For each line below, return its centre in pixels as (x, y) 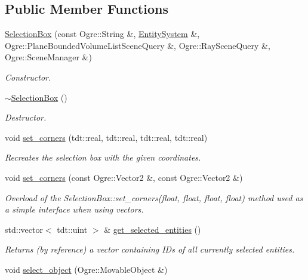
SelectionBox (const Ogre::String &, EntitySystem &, (102, 34)
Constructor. (28, 77)
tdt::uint (72, 229)
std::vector (24, 229)
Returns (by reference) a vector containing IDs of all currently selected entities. (150, 249)
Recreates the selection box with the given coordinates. (103, 157)
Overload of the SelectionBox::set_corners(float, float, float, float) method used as (154, 197)
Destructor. (26, 117)
